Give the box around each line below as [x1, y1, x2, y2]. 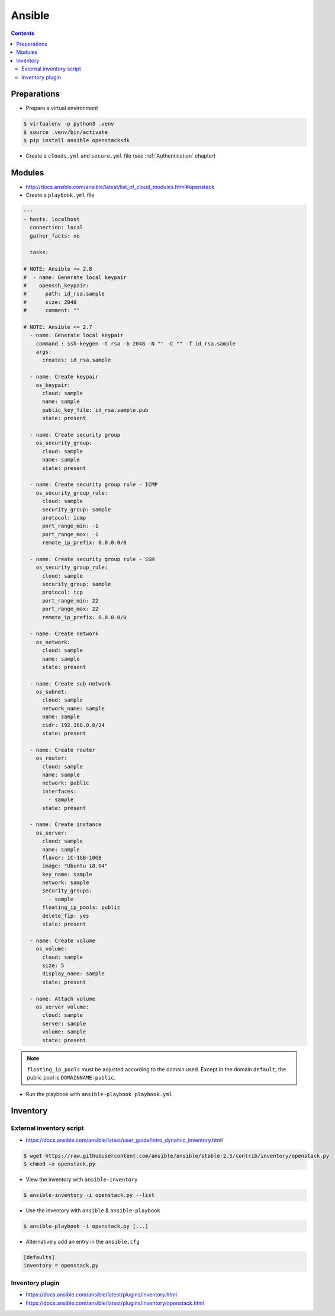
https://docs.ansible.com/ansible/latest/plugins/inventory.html [25, 1291, 178, 1298]
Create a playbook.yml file [25, 191, 95, 198]
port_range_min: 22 [42, 597, 99, 604]
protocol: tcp [42, 589, 83, 595]
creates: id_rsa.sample [42, 357, 111, 364]
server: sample [42, 1020, 86, 1027]
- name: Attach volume [30, 995, 96, 1002]
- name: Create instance [30, 821, 102, 828]
